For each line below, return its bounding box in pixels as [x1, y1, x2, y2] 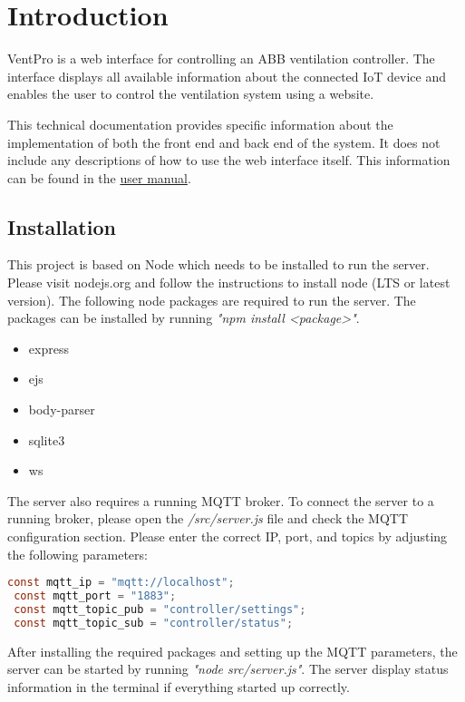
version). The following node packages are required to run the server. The [7, 290, 416, 309]
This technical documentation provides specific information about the [7, 114, 393, 133]
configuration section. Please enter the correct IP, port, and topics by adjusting [7, 527, 448, 546]
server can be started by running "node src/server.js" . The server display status [7, 659, 449, 678]
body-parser [28, 400, 95, 419]
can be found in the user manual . [7, 168, 191, 187]
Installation [7, 212, 116, 240]
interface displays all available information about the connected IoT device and [7, 66, 447, 85]
